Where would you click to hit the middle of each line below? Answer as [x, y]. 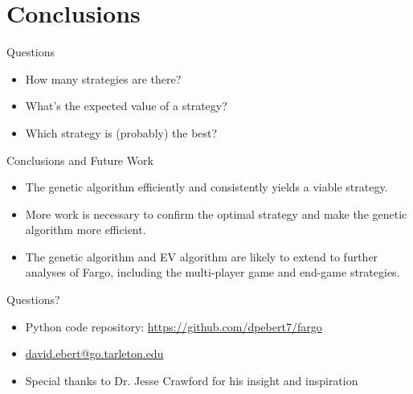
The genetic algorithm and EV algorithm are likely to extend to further [202, 256]
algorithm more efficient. [86, 230]
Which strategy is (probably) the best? [121, 132]
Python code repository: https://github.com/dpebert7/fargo [174, 326]
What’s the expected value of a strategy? [126, 106]
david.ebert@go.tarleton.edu [94, 353]
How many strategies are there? [103, 78]
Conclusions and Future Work [80, 160]
